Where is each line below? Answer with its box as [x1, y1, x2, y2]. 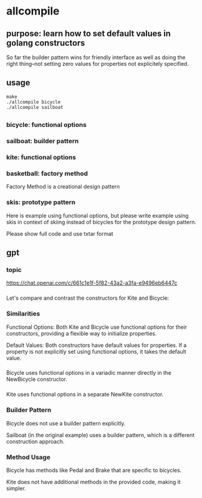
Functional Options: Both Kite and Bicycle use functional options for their [6, 323, 187, 331]
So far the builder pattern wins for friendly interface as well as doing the [6, 54, 186, 61]
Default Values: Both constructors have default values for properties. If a [6, 341, 187, 349]
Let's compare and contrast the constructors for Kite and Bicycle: [6, 294, 169, 302]
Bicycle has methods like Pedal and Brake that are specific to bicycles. [6, 467, 182, 474]
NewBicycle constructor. [6, 376, 68, 383]
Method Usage [6, 453, 51, 461]
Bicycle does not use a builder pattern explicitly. [6, 419, 126, 427]
